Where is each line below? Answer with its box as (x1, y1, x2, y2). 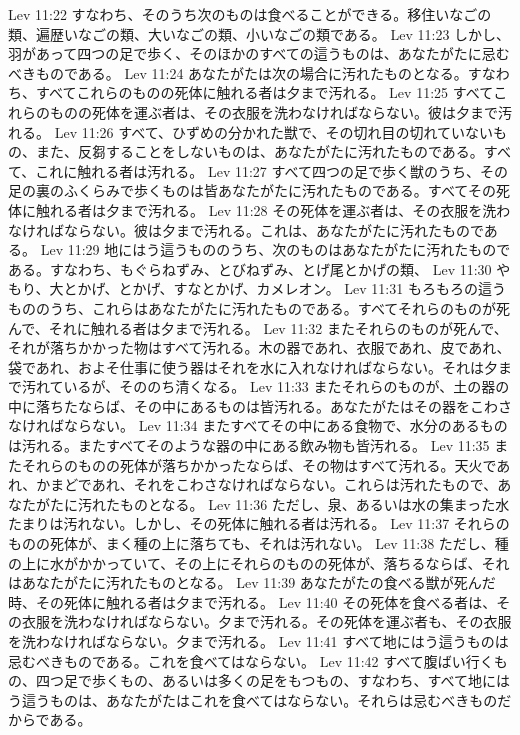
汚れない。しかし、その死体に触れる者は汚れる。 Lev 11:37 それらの (63, 513, 510, 534)
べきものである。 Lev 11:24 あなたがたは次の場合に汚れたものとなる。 (8, 62, 468, 83)
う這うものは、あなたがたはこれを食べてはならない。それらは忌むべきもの (8, 689, 498, 710)
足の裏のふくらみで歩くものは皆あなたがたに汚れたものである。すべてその (8, 180, 496, 201)
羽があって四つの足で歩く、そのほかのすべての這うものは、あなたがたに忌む (8, 43, 510, 64)
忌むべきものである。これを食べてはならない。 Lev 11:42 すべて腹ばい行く (8, 650, 494, 671)
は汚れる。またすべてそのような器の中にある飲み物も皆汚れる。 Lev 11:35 (8, 435, 490, 456)
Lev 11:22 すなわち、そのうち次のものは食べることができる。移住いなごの (8, 4, 492, 24)
